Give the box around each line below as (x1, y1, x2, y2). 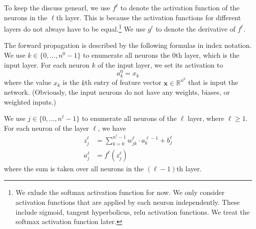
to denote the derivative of (156, 23, 235, 34)
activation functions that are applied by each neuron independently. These (15, 196, 240, 207)
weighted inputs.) (4, 96, 56, 107)
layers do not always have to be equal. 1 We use (4, 22, 146, 34)
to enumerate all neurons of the (82, 113, 177, 123)
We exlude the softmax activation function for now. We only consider (15, 187, 224, 197)
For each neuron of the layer (4, 122, 89, 133)
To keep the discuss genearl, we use (4, 2, 110, 12)
